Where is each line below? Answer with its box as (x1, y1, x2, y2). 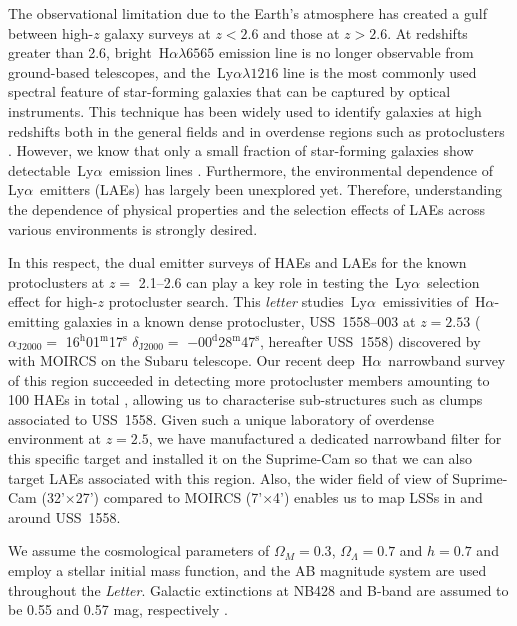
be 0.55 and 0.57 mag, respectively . (8, 599, 228, 620)
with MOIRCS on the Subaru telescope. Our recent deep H (8, 350, 373, 371)
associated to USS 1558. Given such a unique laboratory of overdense (8, 408, 434, 429)
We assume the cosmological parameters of (8, 540, 270, 561)
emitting (8, 310, 60, 331)
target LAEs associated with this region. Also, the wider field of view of (8, 467, 448, 488)
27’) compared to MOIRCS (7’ (75, 487, 263, 508)
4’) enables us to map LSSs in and (273, 487, 483, 508)
